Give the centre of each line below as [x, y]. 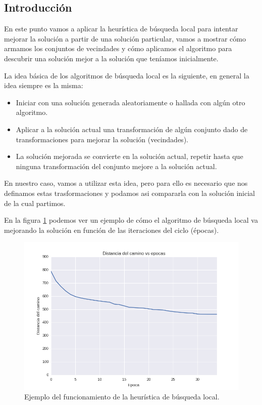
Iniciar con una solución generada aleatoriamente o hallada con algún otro [130, 102]
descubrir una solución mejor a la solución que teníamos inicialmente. [111, 58]
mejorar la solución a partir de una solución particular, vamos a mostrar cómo [125, 38]
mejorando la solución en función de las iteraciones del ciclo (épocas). [112, 230]
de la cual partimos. [35, 203]
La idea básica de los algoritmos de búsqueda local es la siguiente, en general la [127, 75]
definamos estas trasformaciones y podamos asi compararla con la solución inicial [129, 193]
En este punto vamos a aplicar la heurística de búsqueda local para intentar [121, 29]
